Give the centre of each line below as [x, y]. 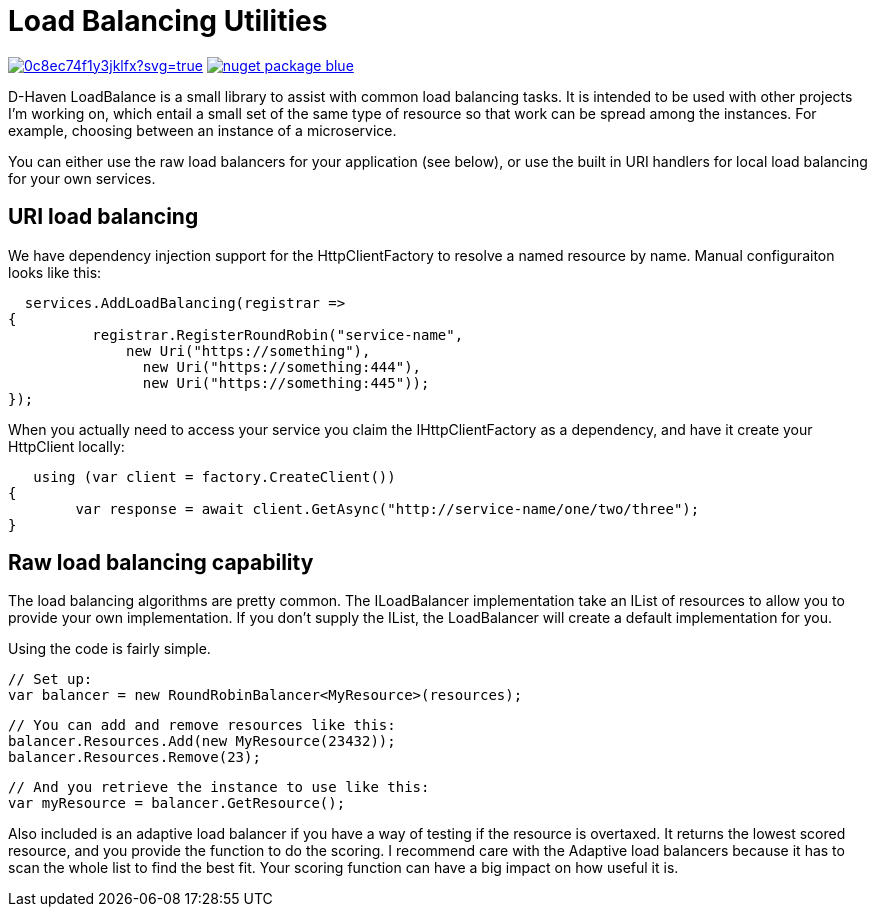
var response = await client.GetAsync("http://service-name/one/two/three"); [387, 508]
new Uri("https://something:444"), [282, 366]
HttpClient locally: [66, 446]
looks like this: [55, 272]
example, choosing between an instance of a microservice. [202, 130]
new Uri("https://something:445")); [286, 382]
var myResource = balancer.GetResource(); [177, 803]
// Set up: [50, 679]
